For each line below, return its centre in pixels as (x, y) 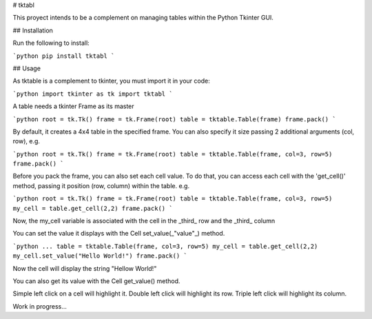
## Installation (33, 30)
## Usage (27, 68)
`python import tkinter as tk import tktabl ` (93, 94)
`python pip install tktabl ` (64, 56)
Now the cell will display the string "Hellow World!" (85, 268)
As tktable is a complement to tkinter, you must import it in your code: (111, 81)
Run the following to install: (51, 43)
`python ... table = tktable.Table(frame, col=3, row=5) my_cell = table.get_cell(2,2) (165, 246)
